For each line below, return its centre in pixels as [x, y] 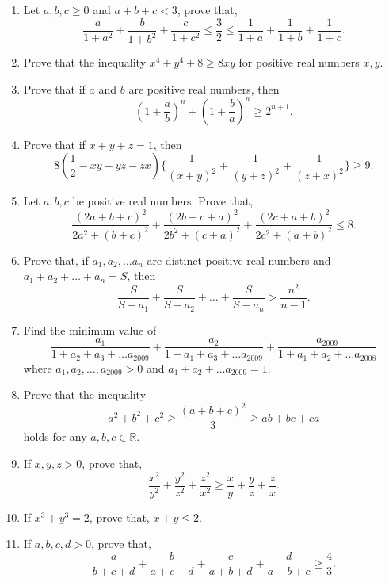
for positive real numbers [299, 62]
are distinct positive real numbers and [239, 260]
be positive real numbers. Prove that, [163, 201]
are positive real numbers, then [204, 88]
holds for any [55, 436]
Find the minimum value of [90, 329]
